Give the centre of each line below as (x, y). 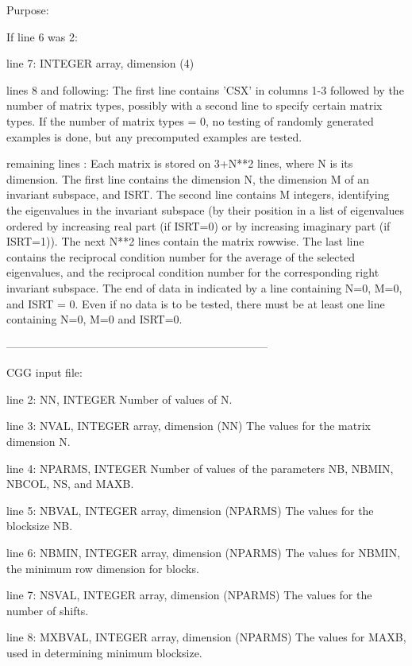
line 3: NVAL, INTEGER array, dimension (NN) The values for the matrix (189, 426)
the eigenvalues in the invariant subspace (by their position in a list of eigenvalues (206, 209)
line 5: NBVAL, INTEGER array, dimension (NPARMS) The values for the (190, 510)
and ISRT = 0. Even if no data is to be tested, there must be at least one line (196, 303)
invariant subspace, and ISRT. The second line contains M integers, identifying (198, 194)
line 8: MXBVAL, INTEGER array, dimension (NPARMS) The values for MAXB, (206, 637)
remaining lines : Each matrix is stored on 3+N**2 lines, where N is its (180, 163)
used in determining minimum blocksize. (104, 652)
